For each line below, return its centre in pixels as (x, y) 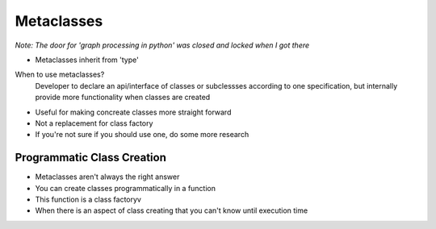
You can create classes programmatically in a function (125, 188)
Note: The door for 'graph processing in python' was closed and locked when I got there (162, 45)
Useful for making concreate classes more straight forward (133, 112)
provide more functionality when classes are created (123, 98)
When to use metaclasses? (60, 75)
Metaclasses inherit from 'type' (87, 60)
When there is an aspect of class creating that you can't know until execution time (172, 210)
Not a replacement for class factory (94, 123)
